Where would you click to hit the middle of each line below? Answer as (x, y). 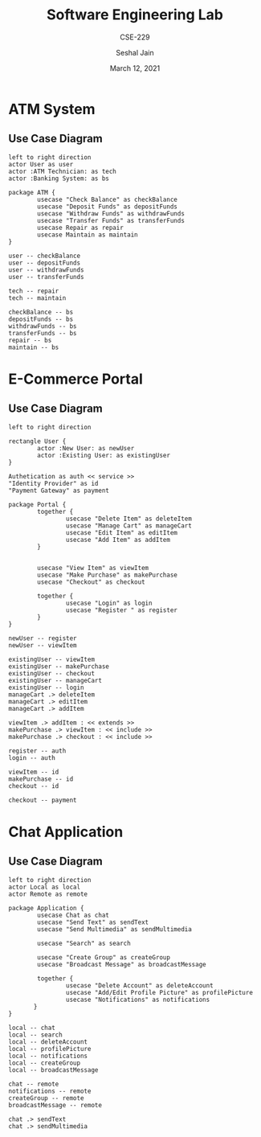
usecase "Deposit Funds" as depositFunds (108, 207)
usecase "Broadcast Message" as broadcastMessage (122, 964)
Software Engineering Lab (135, 15)
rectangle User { (37, 441)
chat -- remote (34, 1084)
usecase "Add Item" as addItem (118, 540)
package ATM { (32, 192)
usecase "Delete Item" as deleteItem (129, 519)
